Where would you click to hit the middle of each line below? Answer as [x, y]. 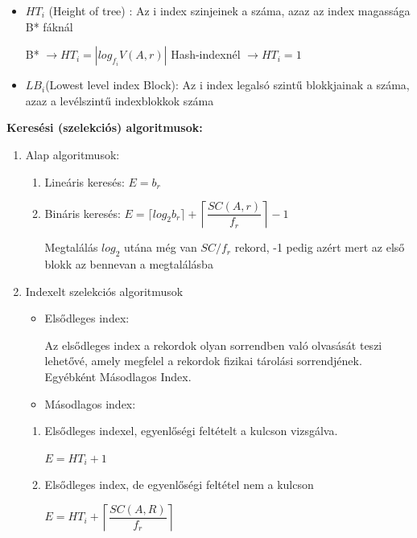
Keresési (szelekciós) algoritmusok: [105, 127]
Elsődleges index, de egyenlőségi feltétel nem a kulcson [179, 485]
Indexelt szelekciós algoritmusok [104, 291]
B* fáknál [49, 26]
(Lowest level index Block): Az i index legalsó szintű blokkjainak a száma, [227, 85]
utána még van [161, 247]
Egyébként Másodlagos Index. [118, 376]
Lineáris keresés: [85, 181]
